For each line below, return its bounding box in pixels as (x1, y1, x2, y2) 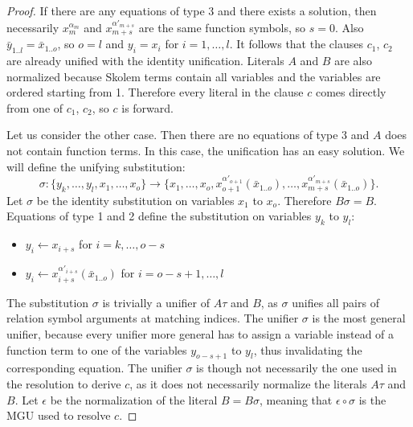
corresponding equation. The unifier (6, 359, 182, 376)
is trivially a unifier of (102, 294, 210, 310)
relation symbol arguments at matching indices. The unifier (6, 310, 299, 326)
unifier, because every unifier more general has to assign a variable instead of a (6, 326, 395, 343)
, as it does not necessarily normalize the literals (129, 376, 367, 392)
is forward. (121, 99, 174, 116)
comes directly (315, 84, 386, 101)
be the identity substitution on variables (36, 191, 235, 208)
